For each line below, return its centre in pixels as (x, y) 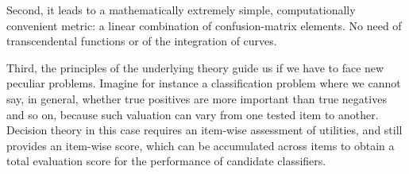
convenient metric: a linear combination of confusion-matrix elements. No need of (204, 25)
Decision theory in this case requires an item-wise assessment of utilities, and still (204, 130)
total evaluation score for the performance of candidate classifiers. (166, 161)
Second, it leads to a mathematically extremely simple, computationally (181, 10)
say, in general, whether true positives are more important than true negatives (197, 98)
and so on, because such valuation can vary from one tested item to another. (193, 114)
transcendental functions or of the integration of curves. (142, 41)
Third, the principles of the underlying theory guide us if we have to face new (195, 67)
